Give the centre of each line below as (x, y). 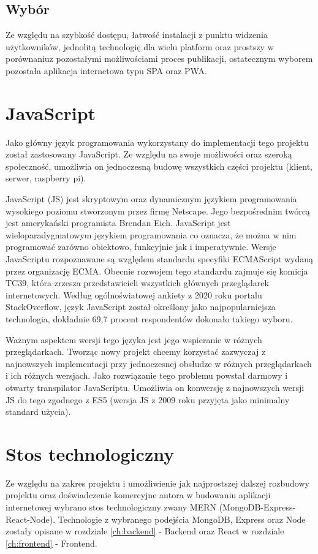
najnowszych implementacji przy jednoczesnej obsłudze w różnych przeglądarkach (159, 363)
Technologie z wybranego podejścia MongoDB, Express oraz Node (182, 519)
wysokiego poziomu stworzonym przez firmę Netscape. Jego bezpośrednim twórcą (158, 211)
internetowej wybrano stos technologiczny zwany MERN (111, 507)
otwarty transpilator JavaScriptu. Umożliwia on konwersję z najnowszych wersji (155, 387)
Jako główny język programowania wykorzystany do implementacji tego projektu (157, 142)
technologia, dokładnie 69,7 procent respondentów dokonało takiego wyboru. (149, 319)
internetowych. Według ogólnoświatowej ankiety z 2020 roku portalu (134, 294)
